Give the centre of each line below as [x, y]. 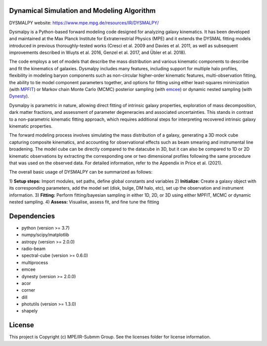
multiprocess [35, 262]
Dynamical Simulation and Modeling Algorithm [82, 11]
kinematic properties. [31, 126]
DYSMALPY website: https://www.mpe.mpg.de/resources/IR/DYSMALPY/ [84, 23]
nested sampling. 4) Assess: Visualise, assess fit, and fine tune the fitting [84, 202]
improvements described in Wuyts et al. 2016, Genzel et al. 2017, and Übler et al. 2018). [98, 52]
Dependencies [32, 216]
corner [28, 290]
